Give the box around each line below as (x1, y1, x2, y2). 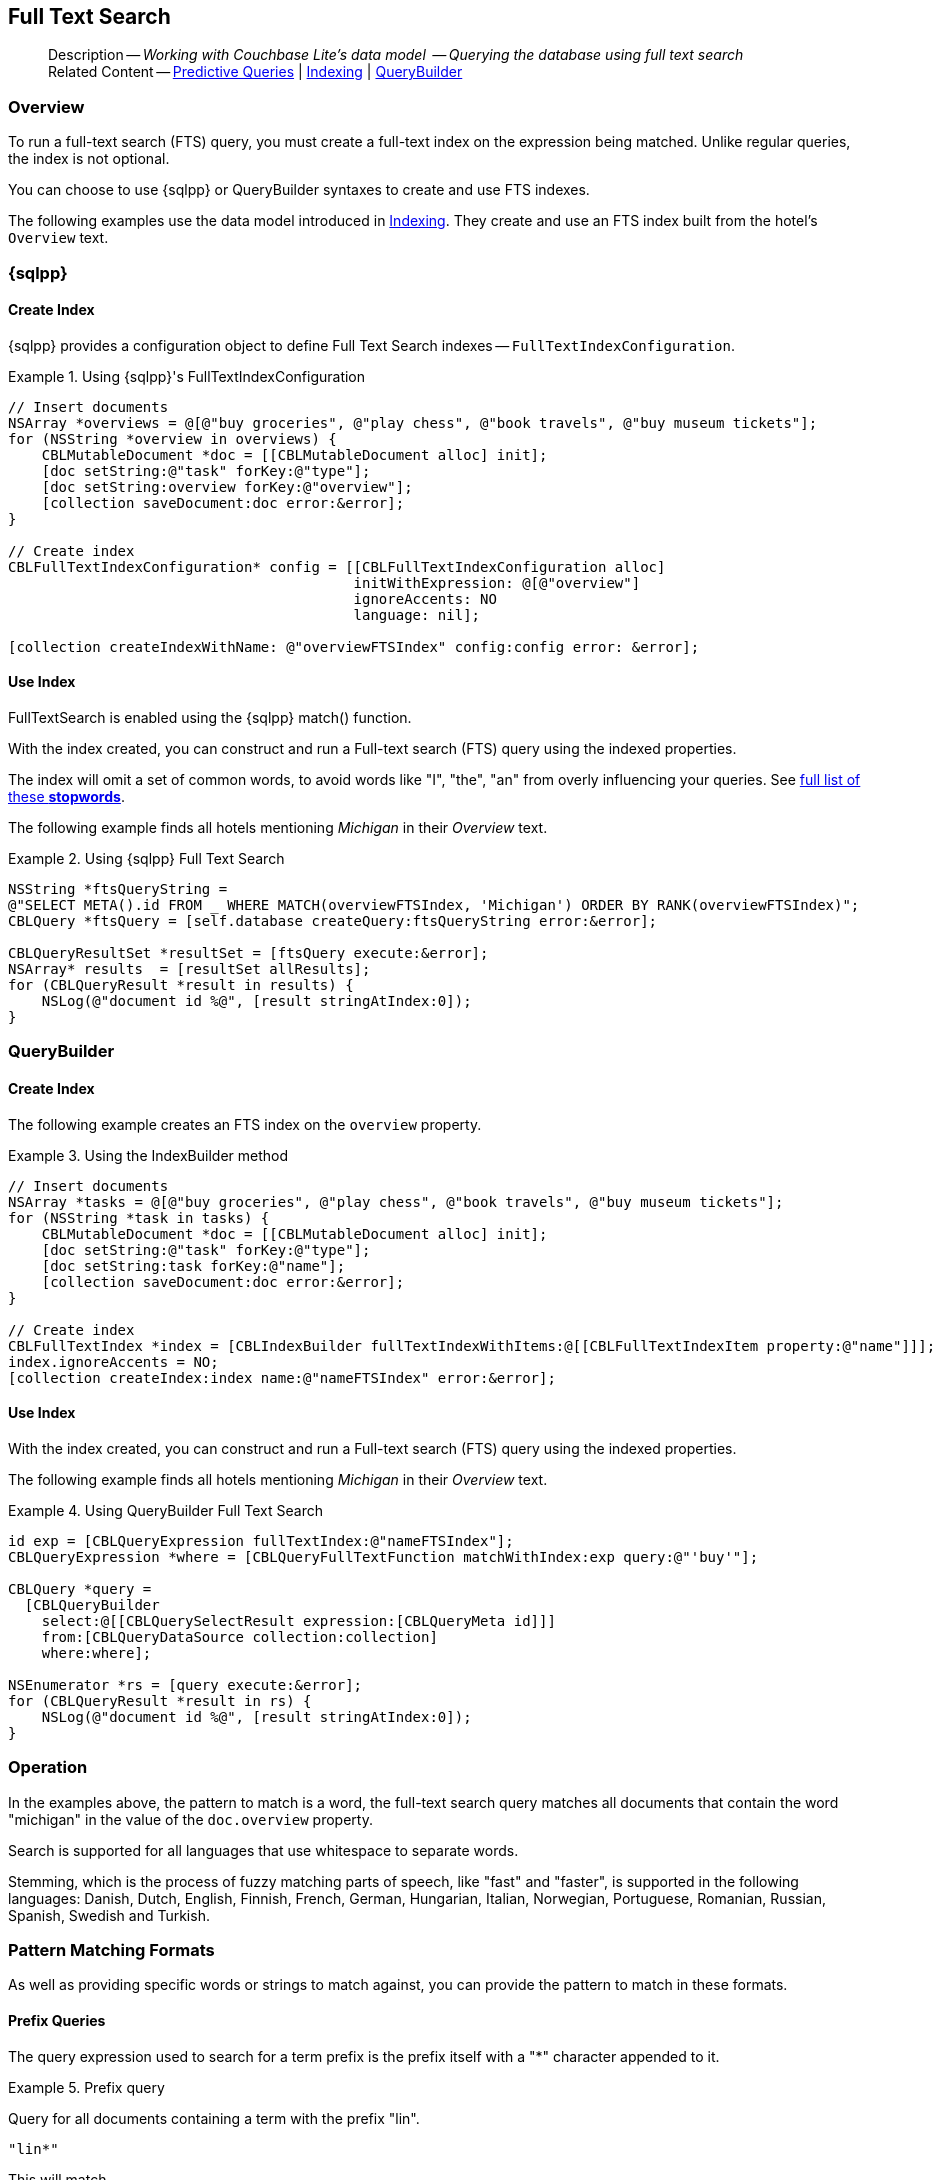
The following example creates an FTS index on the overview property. (8, 1115, 482, 1133)
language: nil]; (353, 606, 481, 623)
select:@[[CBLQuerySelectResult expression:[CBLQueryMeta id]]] (41, 1612, 556, 1629)
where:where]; (41, 1644, 152, 1661)
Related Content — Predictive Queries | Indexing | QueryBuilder (48, 63, 463, 81)
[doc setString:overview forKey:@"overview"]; (41, 478, 413, 495)
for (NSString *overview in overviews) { (8, 430, 337, 447)
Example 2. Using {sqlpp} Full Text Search (8, 849, 285, 867)
